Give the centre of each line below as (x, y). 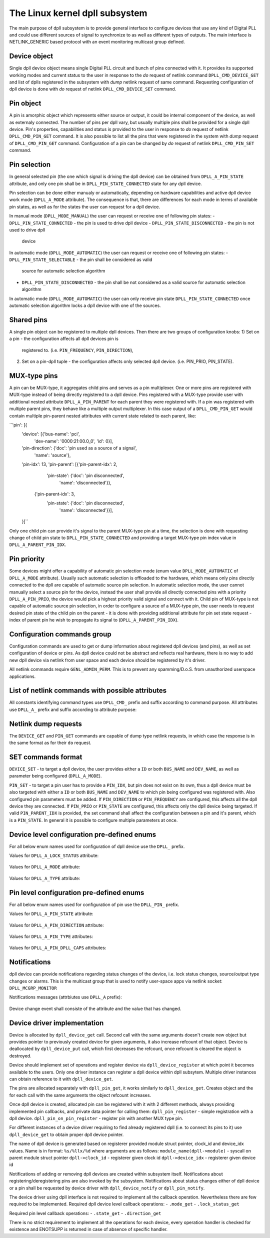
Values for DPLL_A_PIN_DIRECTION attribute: (57, 925)
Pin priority (27, 559)
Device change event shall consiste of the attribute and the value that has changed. (95, 1008)
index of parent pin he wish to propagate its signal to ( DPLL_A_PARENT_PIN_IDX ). (94, 620)
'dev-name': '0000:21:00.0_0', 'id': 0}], (74, 441)
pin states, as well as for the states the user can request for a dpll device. (84, 206)
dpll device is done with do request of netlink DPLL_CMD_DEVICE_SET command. (93, 89)
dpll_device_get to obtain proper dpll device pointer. (66, 1134)
